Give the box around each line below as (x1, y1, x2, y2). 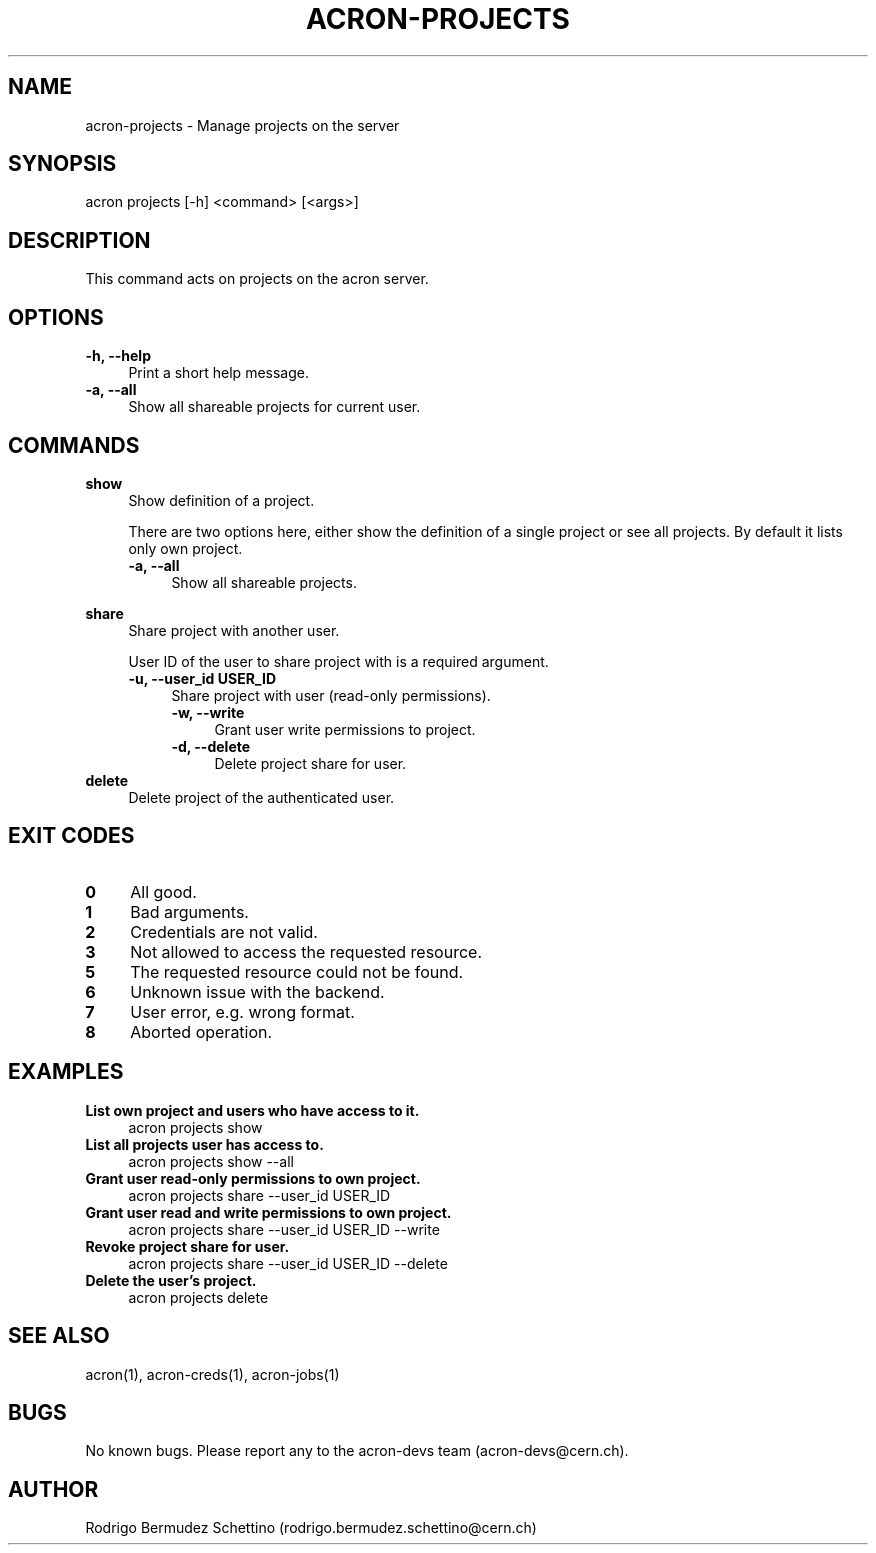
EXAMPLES (8, 1059, 124, 1085)
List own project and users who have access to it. (85, 1101, 420, 1119)
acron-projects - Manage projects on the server (85, 116, 400, 134)
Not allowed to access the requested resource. (130, 941, 483, 962)
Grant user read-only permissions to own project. (85, 1169, 421, 1187)
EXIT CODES (8, 823, 135, 849)
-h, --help (85, 347, 151, 365)
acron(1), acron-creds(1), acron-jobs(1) (85, 1365, 340, 1383)
